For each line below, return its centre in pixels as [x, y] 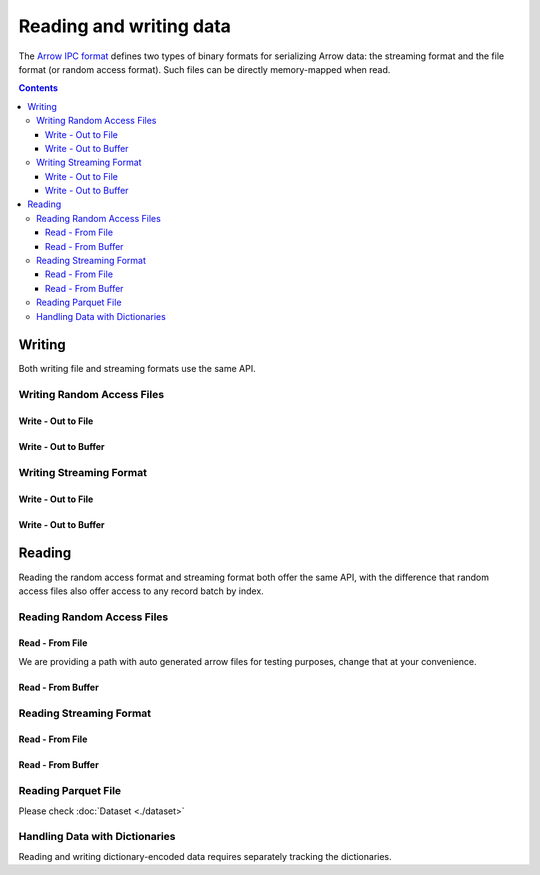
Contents [38, 88]
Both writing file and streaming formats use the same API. [137, 369]
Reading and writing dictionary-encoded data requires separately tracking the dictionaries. [205, 856]
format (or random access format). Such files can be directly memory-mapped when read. [204, 69]
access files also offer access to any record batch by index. [141, 591]
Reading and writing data [125, 26]
